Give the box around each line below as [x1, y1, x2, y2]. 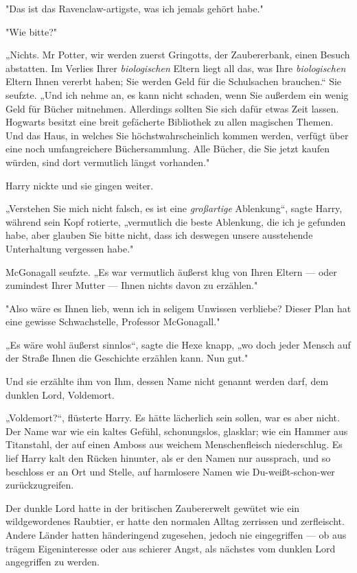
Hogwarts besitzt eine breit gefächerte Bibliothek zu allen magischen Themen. [5, 115, 334, 129]
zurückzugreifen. [5, 478, 74, 492]
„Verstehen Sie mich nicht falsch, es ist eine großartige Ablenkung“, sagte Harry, [5, 201, 343, 215]
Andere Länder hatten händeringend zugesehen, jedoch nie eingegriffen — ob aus [5, 528, 347, 541]
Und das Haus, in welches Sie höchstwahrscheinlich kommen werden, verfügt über [5, 128, 349, 142]
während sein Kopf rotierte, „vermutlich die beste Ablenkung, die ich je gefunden [5, 214, 346, 229]
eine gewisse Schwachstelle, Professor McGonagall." [5, 314, 220, 329]
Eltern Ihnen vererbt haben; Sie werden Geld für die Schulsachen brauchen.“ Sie [5, 74, 342, 89]
